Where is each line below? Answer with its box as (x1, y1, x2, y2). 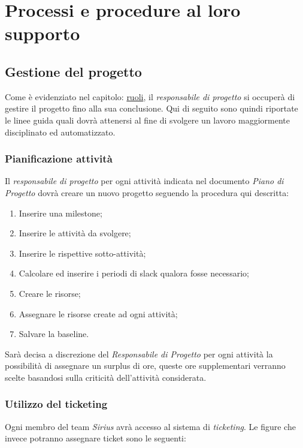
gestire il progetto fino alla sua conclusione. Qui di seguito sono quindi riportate (5, 102, 298, 115)
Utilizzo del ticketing (5, 396, 108, 411)
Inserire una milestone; (19, 206, 102, 219)
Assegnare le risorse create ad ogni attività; (19, 307, 178, 320)
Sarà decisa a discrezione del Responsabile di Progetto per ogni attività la (5, 347, 273, 360)
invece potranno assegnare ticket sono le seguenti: (5, 432, 186, 444)
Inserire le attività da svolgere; (19, 227, 131, 239)
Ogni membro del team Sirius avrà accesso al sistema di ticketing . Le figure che (5, 420, 296, 432)
